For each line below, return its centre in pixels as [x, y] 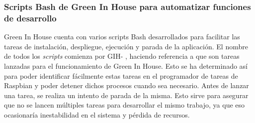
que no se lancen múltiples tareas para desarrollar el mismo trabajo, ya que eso [125, 105]
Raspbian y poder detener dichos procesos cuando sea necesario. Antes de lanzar [127, 85]
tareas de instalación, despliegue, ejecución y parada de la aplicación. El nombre [126, 46]
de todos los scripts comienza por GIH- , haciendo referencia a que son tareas [122, 56]
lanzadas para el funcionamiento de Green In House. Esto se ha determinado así [126, 65]
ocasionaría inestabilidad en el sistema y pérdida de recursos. [97, 114]
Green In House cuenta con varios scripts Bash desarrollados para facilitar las [122, 37]
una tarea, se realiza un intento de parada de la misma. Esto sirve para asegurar [126, 95]
